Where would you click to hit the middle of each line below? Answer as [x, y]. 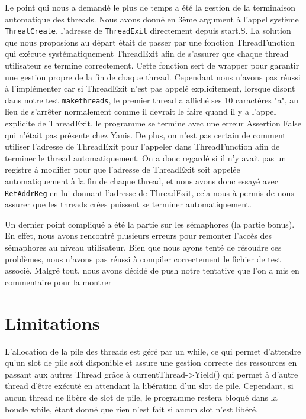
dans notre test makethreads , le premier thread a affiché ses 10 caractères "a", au [152, 100]
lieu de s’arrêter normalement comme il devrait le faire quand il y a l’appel [141, 111]
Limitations [52, 322]
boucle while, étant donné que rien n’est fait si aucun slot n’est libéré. [131, 409]
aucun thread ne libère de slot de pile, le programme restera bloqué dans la [141, 397]
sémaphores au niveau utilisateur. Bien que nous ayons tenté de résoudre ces [143, 247]
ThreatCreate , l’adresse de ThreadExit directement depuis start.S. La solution [148, 30]
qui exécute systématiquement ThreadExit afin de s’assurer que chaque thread [147, 53]
